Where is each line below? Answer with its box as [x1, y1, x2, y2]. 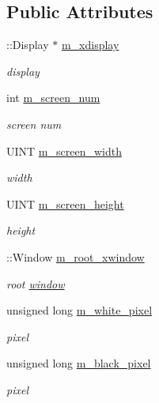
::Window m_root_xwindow [6, 248, 145, 265]
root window [6, 275, 65, 292]
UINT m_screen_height [6, 195, 124, 212]
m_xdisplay [61, 36, 119, 53]
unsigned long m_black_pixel [6, 355, 151, 371]
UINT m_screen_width [6, 142, 122, 159]
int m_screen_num [6, 89, 100, 106]
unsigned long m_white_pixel [6, 302, 153, 318]
